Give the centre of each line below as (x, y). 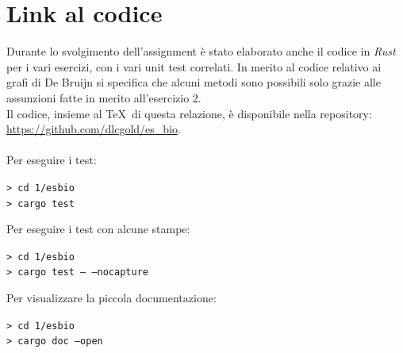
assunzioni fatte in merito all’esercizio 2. (104, 97)
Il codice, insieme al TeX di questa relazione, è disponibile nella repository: (189, 113)
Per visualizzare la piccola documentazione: (111, 298)
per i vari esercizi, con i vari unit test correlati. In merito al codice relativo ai (194, 66)
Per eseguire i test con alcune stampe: (98, 229)
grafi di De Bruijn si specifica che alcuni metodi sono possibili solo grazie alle (194, 82)
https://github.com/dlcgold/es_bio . (94, 129)
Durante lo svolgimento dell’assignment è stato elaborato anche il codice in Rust (201, 51)
